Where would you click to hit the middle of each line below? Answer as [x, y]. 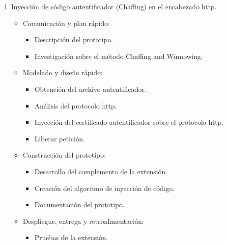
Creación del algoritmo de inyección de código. [105, 188]
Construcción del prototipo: [64, 155]
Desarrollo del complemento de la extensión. [101, 171]
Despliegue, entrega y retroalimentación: [83, 221]
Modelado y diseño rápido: [63, 72]
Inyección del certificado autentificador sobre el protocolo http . [129, 122]
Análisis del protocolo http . [76, 105]
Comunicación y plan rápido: [66, 23]
